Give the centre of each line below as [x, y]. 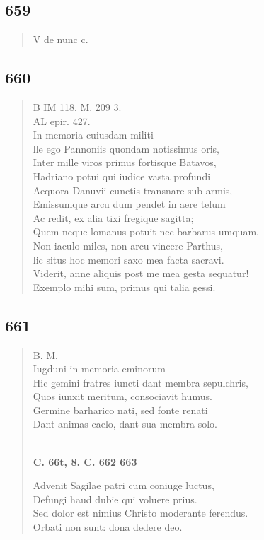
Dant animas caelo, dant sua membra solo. [125, 424]
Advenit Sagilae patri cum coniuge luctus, [124, 485]
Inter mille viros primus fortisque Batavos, [125, 162]
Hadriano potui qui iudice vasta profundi [122, 176]
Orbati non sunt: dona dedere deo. [108, 527]
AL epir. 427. [62, 121]
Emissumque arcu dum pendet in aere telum [129, 204]
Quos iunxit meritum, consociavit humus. [122, 396]
